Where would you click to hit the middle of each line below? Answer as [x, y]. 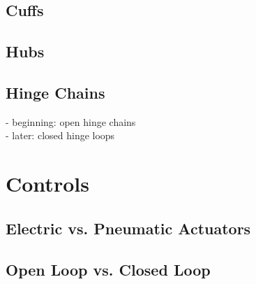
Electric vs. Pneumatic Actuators [128, 228]
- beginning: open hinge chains [71, 121]
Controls [47, 184]
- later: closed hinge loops [60, 135]
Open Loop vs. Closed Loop [108, 269]
